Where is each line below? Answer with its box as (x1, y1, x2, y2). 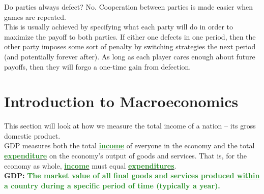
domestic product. (4, 130, 61, 141)
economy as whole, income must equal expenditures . (4, 160, 177, 171)
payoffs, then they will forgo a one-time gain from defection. (4, 61, 191, 72)
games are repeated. (4, 11, 66, 22)
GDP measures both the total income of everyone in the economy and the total (4, 140, 255, 151)
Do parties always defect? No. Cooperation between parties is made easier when (4, 2, 253, 12)
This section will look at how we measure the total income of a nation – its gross (4, 120, 256, 131)
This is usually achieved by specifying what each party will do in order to (4, 21, 233, 32)
